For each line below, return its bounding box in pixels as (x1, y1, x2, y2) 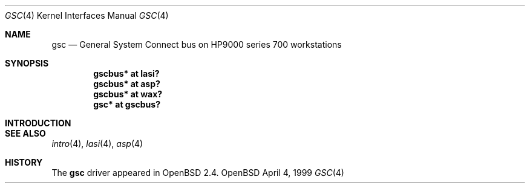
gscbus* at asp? (93, 79, 160, 89)
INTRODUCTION (5, 118, 71, 128)
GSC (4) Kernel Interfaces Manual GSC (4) (5, 10, 169, 21)
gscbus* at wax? (93, 89, 163, 99)
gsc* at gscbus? (93, 99, 160, 109)
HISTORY (5, 157, 43, 167)
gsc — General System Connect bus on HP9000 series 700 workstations (51, 39, 342, 50)
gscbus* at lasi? (93, 68, 160, 79)
